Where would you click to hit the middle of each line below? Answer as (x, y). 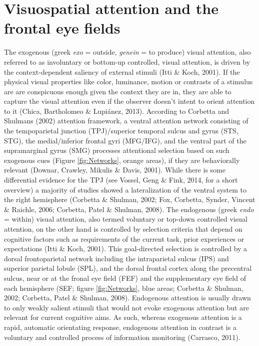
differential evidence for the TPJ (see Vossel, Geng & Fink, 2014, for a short (121, 180)
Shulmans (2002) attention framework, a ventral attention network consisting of (126, 121)
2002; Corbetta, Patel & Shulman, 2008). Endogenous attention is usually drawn (127, 298)
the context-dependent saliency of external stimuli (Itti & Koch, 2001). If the (122, 71)
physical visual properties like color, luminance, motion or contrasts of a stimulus (128, 81)
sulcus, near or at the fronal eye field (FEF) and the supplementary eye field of (125, 278)
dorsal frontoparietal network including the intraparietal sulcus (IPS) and (116, 258)
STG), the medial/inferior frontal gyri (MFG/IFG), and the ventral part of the (125, 140)
